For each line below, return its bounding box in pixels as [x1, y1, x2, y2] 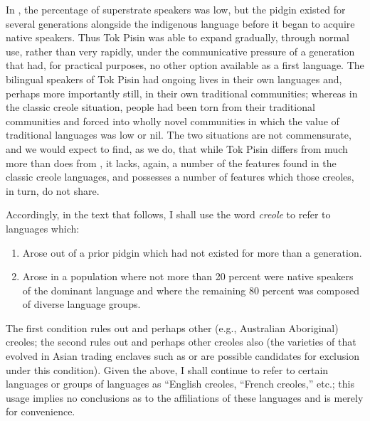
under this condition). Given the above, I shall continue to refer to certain [6, 362, 329, 377]
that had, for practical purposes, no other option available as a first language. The [6, 58, 364, 73]
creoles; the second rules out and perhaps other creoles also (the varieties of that [6, 334, 356, 349]
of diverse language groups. [22, 297, 141, 311]
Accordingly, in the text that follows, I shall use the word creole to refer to [6, 207, 331, 222]
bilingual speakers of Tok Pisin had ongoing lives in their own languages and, [6, 71, 342, 86]
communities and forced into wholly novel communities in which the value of [6, 113, 339, 128]
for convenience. [6, 404, 75, 419]
